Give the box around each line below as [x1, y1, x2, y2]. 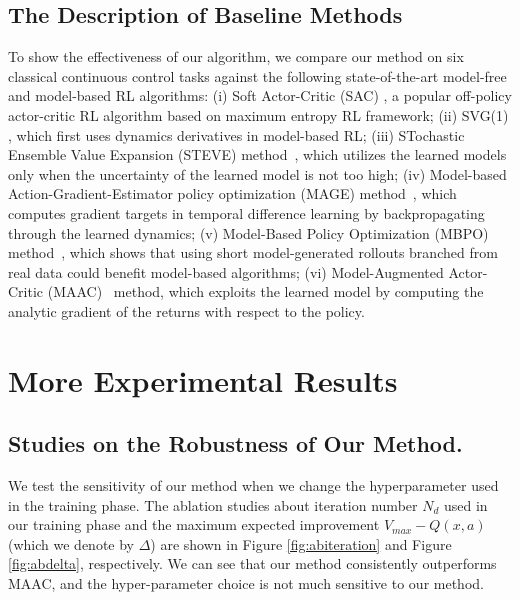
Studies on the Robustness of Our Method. [8, 428, 463, 459]
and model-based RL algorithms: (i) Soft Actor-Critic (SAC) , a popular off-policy [8, 85, 512, 106]
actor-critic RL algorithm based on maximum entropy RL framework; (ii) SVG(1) [8, 104, 509, 125]
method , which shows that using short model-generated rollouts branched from [8, 242, 498, 263]
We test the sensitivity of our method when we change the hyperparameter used [8, 475, 499, 496]
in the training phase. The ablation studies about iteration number [8, 494, 418, 515]
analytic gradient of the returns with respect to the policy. [8, 300, 365, 321]
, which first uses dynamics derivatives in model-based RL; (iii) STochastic [8, 124, 465, 145]
